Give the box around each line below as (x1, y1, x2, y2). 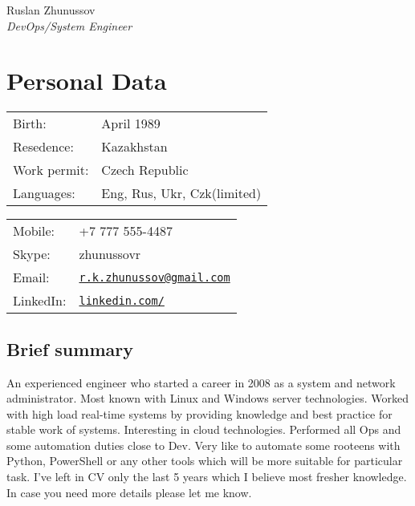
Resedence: (13, 137, 74, 156)
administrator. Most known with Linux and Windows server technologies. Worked (6, 390, 409, 407)
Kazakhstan (101, 137, 168, 156)
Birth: (13, 114, 47, 133)
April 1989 (101, 114, 161, 133)
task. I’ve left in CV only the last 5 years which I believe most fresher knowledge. (6, 468, 407, 485)
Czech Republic (101, 160, 189, 180)
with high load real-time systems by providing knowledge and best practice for (6, 405, 393, 422)
